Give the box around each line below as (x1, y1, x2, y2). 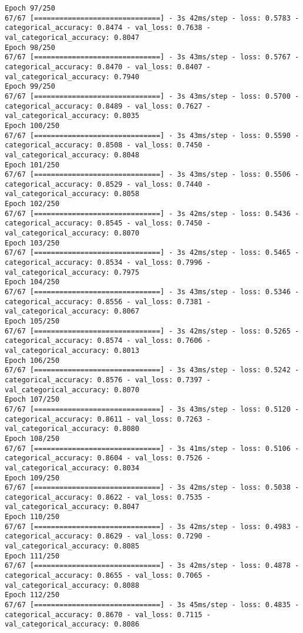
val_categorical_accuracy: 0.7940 (5, 72, 140, 81)
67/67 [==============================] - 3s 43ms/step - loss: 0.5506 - (5, 170, 299, 179)
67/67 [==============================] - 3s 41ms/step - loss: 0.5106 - (5, 444, 299, 453)
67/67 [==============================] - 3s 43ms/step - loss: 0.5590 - (5, 131, 299, 140)
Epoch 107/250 (5, 395, 60, 404)
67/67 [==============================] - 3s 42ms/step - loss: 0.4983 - (5, 522, 299, 531)
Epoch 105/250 (5, 317, 60, 325)
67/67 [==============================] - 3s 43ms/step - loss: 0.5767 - (5, 53, 299, 62)
